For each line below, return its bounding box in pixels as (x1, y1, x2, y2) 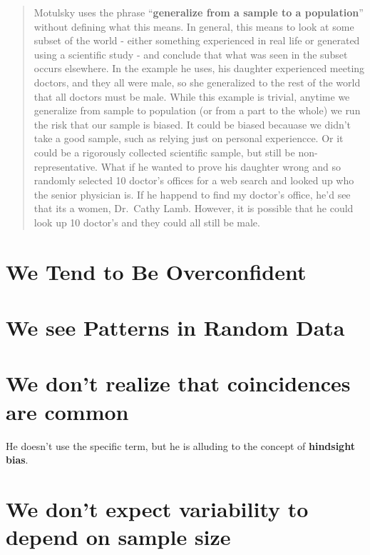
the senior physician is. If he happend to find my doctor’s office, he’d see (34, 186, 351, 201)
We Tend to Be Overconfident (6, 256, 307, 286)
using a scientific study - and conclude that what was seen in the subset (34, 46, 348, 61)
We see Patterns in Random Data (6, 313, 345, 342)
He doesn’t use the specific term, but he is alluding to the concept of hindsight (6, 438, 355, 453)
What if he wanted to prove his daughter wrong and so (101, 159, 341, 174)
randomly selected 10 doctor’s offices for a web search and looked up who (34, 173, 354, 188)
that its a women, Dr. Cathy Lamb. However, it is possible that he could (34, 201, 354, 216)
